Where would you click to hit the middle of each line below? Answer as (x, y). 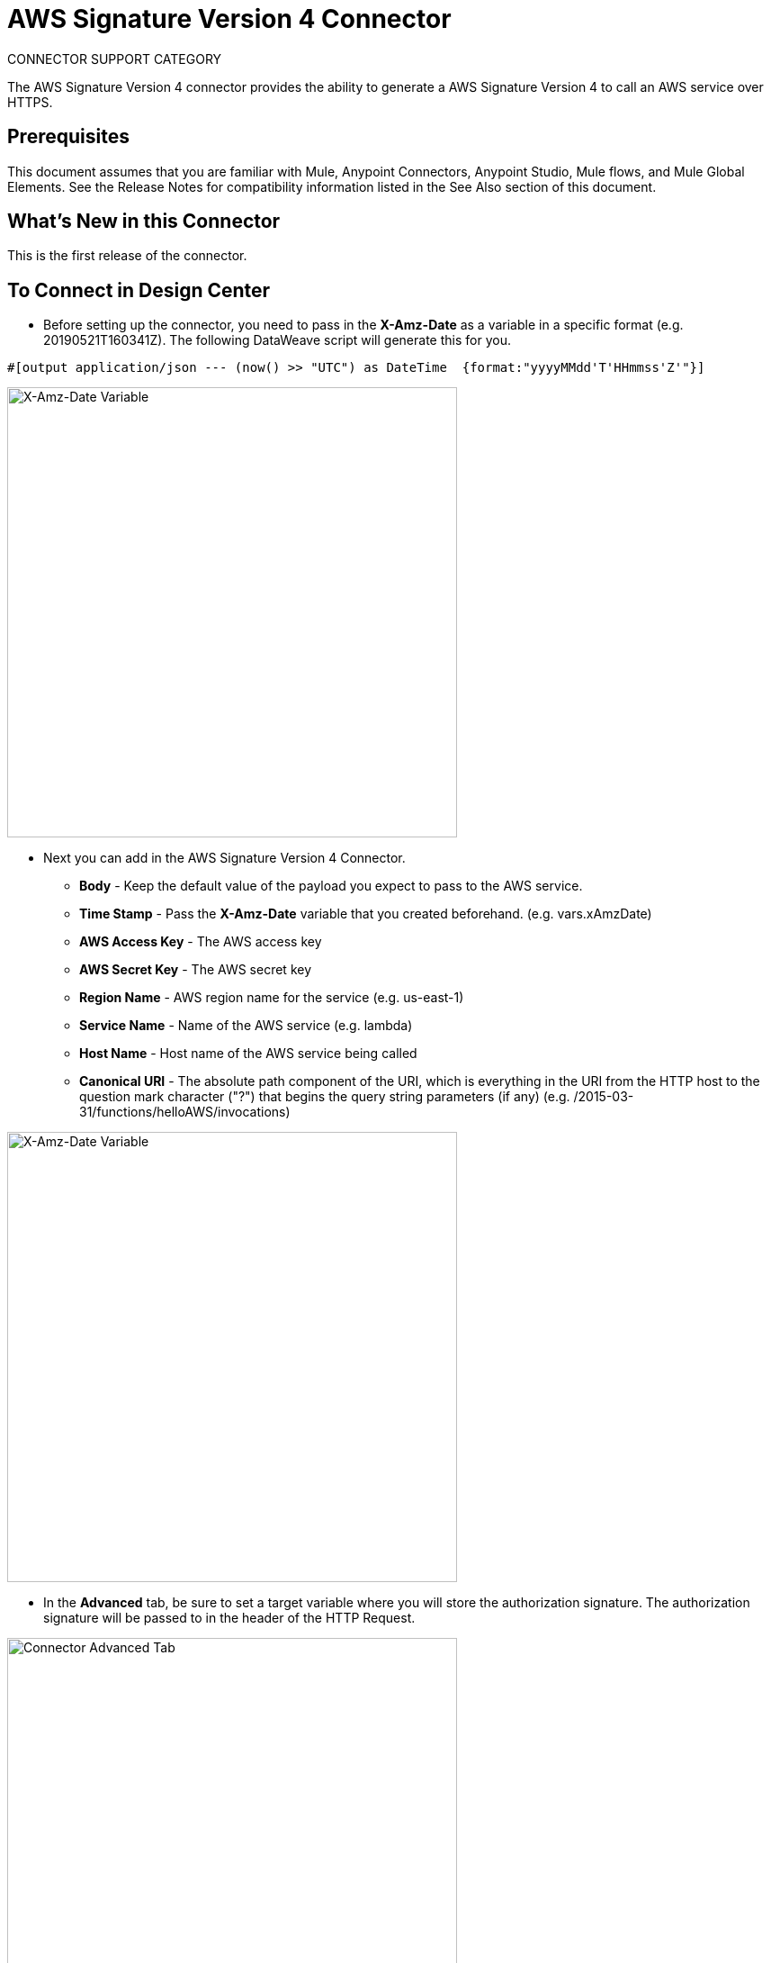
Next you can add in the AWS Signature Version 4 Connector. (224, 858)
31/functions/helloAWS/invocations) (185, 1112)
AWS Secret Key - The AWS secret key (196, 970)
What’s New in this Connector (144, 222)
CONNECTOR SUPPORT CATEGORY (115, 59)
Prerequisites (68, 137)
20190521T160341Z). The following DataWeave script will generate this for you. (277, 340)
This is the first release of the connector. (127, 256)
